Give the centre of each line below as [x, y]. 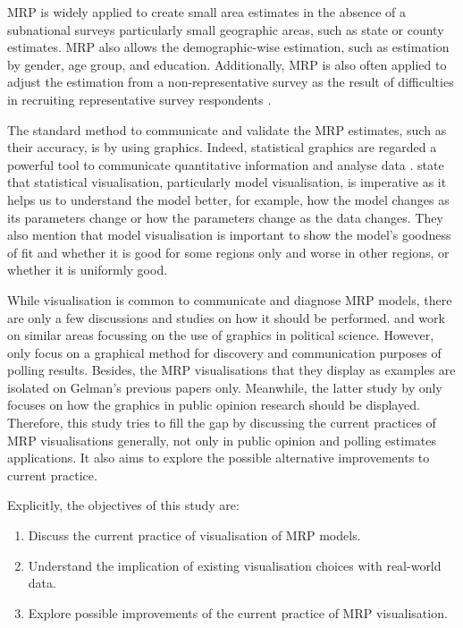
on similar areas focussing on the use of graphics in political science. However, [221, 335]
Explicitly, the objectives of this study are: [123, 505]
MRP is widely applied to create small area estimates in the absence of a [207, 12]
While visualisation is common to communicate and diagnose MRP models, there [230, 299]
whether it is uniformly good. [88, 270]
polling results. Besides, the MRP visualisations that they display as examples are [231, 370]
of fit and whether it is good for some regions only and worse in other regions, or [228, 252]
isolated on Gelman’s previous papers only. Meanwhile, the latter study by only [225, 387]
